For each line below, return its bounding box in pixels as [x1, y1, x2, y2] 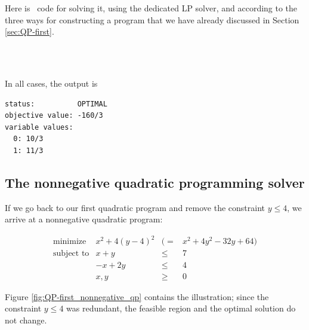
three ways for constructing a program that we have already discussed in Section [5, 13, 299, 26]
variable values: [5, 123, 73, 132]
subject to [53, 249, 89, 258]
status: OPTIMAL [5, 99, 107, 108]
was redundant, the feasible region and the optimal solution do [66, 302, 296, 314]
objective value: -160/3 [5, 111, 103, 120]
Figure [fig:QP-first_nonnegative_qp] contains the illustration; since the [5, 290, 269, 302]
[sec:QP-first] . [5, 25, 54, 38]
